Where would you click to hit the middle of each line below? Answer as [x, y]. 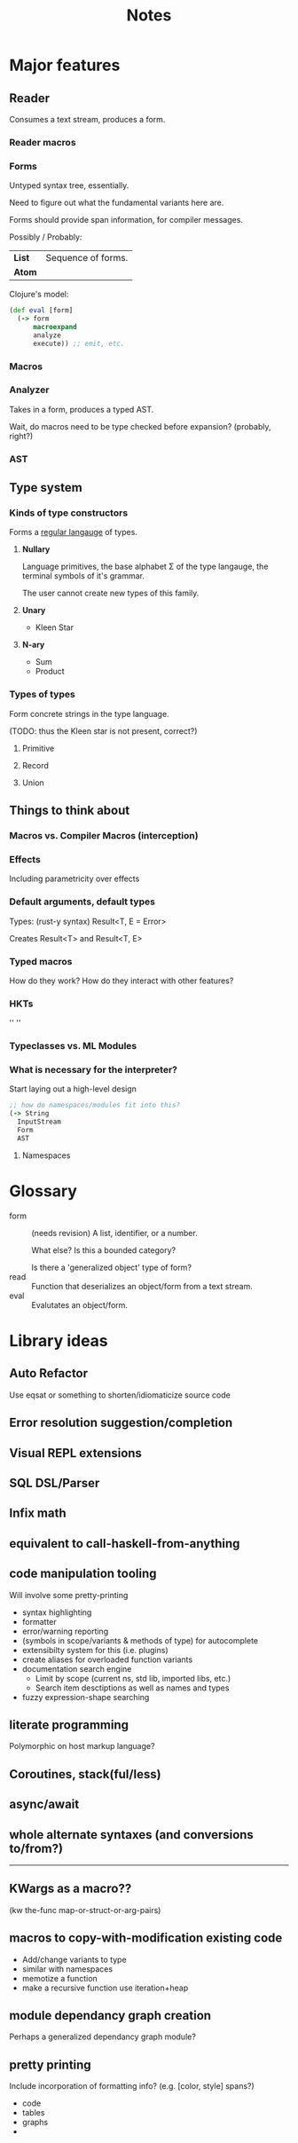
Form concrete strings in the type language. [90, 713]
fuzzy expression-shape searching [86, 1697]
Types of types [42, 695]
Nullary [36, 549]
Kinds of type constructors [69, 513]
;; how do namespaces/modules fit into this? [94, 1106]
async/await [44, 1804]
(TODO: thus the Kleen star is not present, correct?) [103, 731]
